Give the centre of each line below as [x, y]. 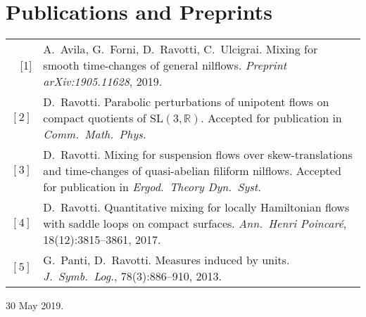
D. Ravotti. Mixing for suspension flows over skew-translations [198, 155]
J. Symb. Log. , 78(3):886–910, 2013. [132, 276]
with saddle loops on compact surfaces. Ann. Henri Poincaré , [195, 224]
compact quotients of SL [103, 118]
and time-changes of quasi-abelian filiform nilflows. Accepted [192, 171]
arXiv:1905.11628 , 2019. [103, 82]
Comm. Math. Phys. [95, 134]
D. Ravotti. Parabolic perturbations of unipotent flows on [186, 102]
